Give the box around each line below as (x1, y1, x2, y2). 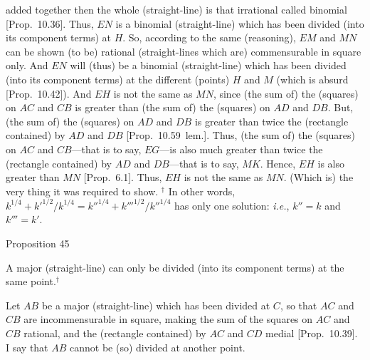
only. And (6, 58, 48, 73)
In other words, (168, 183, 236, 198)
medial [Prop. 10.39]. (265, 325, 358, 340)
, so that (280, 297, 317, 312)
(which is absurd (276, 71, 349, 86)
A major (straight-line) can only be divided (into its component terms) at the (6, 259, 344, 274)
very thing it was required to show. (6, 183, 159, 198)
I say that (6, 339, 48, 354)
